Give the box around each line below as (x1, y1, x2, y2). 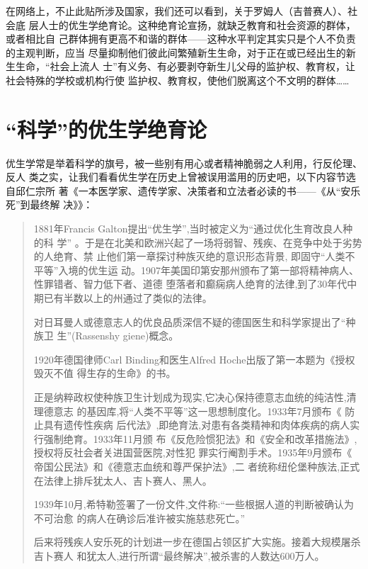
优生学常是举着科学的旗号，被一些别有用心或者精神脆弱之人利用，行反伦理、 (6, 155, 362, 170)
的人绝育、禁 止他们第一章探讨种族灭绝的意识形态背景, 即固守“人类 (33, 249, 345, 264)
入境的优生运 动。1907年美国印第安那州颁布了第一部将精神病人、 (58, 262, 360, 277)
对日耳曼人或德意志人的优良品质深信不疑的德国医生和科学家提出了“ (33, 314, 346, 329)
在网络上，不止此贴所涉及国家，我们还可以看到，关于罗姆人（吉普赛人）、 (6, 4, 347, 18)
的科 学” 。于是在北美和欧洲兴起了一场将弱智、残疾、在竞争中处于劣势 (33, 235, 362, 249)
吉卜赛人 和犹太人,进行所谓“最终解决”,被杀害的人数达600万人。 (33, 548, 325, 563)
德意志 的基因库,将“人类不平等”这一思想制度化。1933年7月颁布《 (43, 403, 342, 418)
